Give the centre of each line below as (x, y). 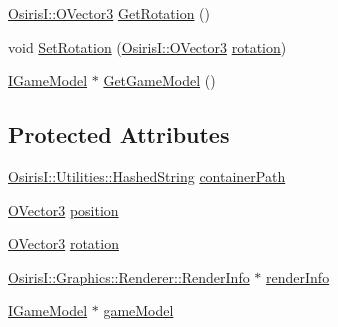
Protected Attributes (119, 134)
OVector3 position (63, 209)
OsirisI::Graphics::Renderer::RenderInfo (129, 276)
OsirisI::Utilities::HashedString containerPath (147, 175)
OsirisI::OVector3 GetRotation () (109, 13)
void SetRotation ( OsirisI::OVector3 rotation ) (147, 46)
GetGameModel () (159, 80)
